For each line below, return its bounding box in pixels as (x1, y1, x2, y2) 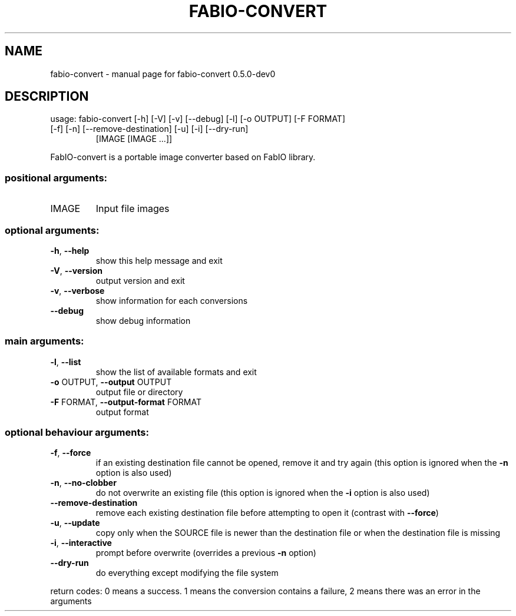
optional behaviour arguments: (5, 426, 149, 439)
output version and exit (95, 275, 185, 286)
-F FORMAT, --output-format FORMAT (50, 396, 202, 407)
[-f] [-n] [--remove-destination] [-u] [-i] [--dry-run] (50, 124, 249, 134)
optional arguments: (5, 224, 100, 236)
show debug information (95, 315, 191, 326)
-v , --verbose (50, 285, 105, 296)
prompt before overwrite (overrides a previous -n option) (95, 548, 316, 558)
